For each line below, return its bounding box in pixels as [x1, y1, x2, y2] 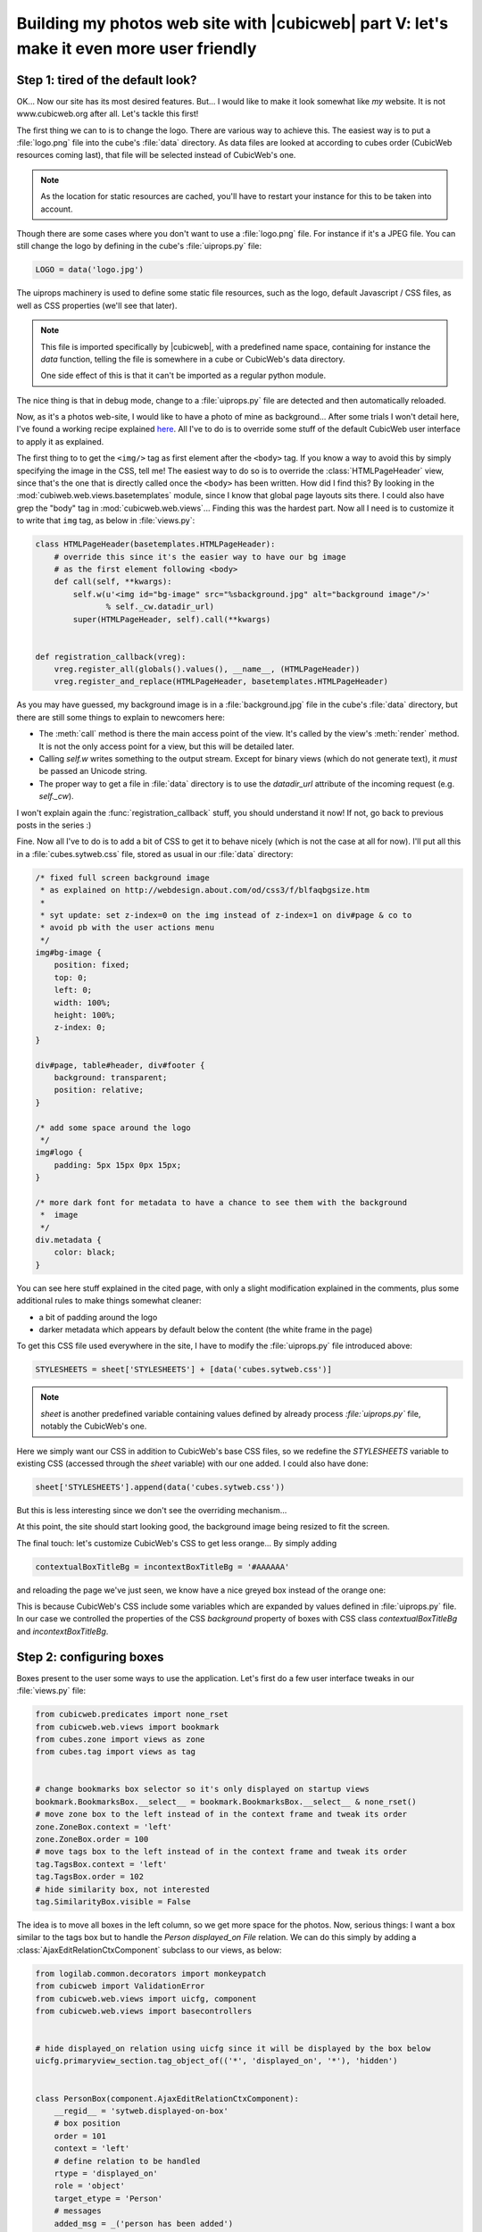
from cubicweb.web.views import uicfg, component [35, 1994, 257, 2003]
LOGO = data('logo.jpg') [35, 264, 145, 275]
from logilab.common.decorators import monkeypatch [35, 1969, 267, 1978]
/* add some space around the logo [35, 1122, 191, 1133]
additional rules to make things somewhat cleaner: [16, 1295, 202, 1306]
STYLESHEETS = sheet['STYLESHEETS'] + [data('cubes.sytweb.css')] [35, 1364, 332, 1375]
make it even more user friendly [16, 38, 257, 58]
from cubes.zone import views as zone [35, 1734, 205, 1745]
